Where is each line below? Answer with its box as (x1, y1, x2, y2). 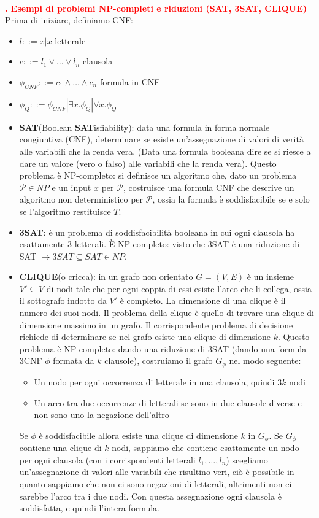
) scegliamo (226, 453, 268, 466)
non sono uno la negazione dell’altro (34, 408, 169, 421)
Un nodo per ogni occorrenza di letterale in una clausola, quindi (34, 375, 275, 388)
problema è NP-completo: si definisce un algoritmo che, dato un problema (19, 169, 297, 182)
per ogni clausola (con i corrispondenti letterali (19, 453, 196, 466)
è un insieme (247, 270, 294, 283)
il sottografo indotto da (19, 294, 107, 307)
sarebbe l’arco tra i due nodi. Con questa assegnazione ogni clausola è (19, 489, 282, 502)
